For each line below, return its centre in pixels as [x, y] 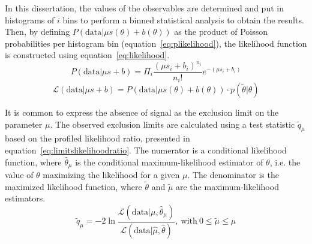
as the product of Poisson [221, 31]
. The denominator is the [233, 175]
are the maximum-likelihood [227, 186]
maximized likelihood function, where [73, 186]
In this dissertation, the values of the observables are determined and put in [144, 8]
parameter [24, 124]
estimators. [25, 198]
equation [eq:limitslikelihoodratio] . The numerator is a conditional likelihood [146, 150]
